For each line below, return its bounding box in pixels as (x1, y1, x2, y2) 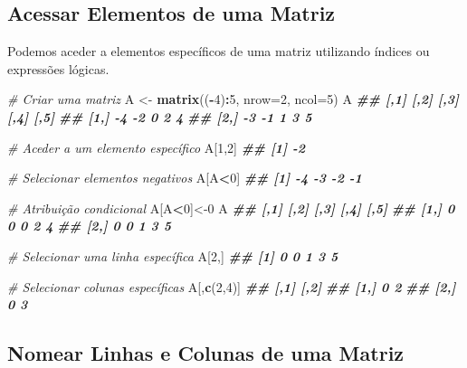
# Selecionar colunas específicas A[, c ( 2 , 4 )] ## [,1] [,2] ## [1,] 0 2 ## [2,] (7, 277, 456, 296)
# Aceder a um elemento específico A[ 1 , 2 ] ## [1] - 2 (7, 137, 306, 156)
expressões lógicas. (7, 59, 110, 78)
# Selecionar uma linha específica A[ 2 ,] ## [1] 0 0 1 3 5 (7, 246, 338, 265)
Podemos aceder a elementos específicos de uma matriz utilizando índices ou (7, 42, 430, 61)
